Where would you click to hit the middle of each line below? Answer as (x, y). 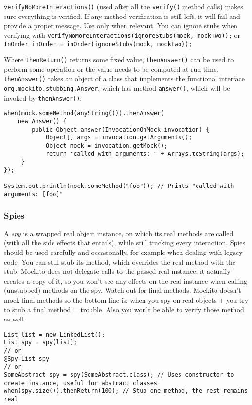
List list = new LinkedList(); (54, 334)
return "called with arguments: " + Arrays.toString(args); (145, 154)
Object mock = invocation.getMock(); (107, 146)
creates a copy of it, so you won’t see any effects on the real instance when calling (126, 280)
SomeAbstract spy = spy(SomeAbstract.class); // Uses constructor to (119, 375)
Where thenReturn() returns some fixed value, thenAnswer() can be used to (119, 59)
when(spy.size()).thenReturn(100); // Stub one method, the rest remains (126, 391)
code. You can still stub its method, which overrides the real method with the (120, 262)
